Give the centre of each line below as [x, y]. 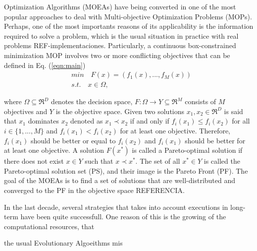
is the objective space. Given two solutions [120, 111]
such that [99, 161]
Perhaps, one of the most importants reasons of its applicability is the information [129, 26]
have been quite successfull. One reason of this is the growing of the [123, 217]
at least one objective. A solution [54, 150]
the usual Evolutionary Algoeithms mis [63, 243]
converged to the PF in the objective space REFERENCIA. [94, 190]
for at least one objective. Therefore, [175, 130]
